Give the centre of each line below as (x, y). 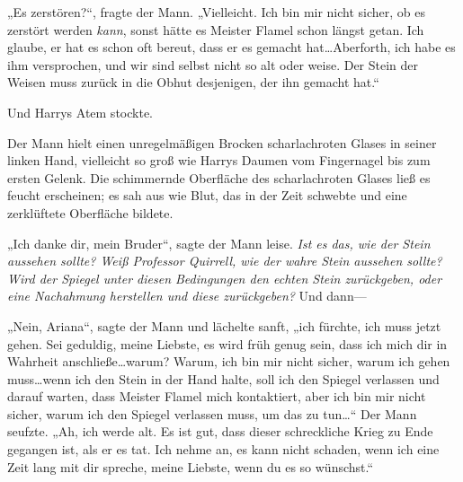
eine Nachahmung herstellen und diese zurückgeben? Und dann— (187, 296)
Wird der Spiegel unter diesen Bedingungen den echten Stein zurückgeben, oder (225, 278)
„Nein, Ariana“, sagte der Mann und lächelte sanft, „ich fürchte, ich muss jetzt (224, 325)
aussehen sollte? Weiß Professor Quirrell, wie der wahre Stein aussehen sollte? (225, 261)
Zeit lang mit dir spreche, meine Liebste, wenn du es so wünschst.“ (191, 466)
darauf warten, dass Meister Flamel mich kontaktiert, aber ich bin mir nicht (217, 396)
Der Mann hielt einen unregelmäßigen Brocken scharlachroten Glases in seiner (222, 142)
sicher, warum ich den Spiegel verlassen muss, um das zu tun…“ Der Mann (212, 413)
